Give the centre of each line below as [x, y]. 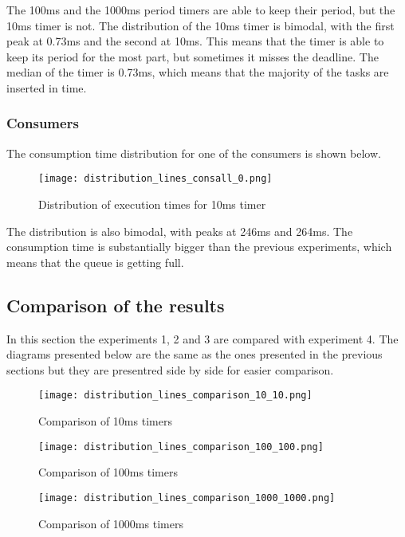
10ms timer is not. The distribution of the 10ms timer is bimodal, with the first [201, 25]
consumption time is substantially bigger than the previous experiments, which [199, 247]
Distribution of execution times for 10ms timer [152, 204]
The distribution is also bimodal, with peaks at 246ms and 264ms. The [180, 231]
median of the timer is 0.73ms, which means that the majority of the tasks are [198, 72]
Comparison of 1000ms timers [111, 523]
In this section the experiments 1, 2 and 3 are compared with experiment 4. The [202, 338]
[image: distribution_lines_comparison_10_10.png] [175, 396]
